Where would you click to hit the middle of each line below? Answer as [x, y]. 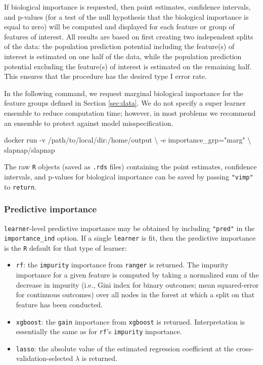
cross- [245, 348]
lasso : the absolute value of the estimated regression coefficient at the [125, 348]
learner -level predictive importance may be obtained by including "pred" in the [129, 228]
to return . [20, 186]
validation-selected [45, 358]
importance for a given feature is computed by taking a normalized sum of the [137, 275]
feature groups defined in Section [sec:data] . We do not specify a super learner [125, 103]
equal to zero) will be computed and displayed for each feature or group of [119, 27]
